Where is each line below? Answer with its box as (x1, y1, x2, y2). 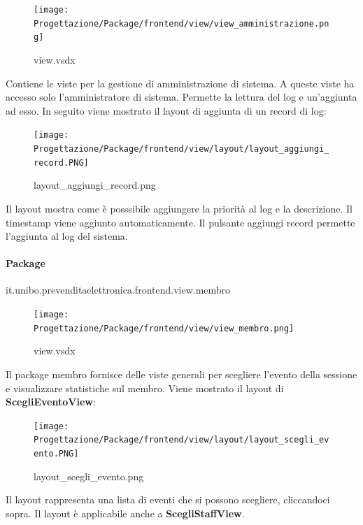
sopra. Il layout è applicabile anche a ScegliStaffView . (6, 505, 245, 520)
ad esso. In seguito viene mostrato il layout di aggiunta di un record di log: (6, 103, 327, 117)
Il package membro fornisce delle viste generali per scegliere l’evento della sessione (6, 366, 357, 381)
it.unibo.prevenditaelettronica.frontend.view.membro (6, 282, 231, 297)
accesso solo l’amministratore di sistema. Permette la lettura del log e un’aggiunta (6, 89, 357, 104)
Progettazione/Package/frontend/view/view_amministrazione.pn (34, 18, 329, 29)
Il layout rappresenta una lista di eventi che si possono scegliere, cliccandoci (6, 492, 330, 507)
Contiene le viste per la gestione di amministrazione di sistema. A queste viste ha (6, 75, 355, 90)
